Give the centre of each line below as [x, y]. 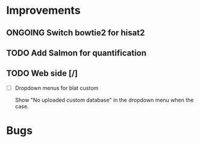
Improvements [43, 11]
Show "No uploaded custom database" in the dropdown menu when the [104, 100]
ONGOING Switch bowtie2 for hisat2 [76, 33]
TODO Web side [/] [42, 74]
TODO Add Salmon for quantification [76, 53]
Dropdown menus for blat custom [57, 88]
